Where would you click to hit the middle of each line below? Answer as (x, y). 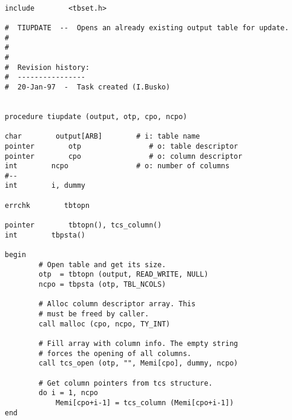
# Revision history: (47, 67)
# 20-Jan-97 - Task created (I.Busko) (88, 87)
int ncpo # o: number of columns (117, 166)
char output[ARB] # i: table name (102, 137)
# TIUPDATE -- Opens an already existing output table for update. (147, 28)
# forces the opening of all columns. (115, 353)
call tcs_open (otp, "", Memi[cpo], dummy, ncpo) (138, 363)
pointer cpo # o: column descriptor (123, 156)
